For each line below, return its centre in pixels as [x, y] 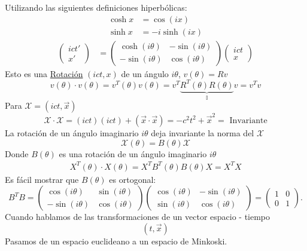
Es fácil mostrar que [42, 179]
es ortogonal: [133, 179]
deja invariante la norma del [203, 132]
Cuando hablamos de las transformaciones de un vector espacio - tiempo [138, 217]
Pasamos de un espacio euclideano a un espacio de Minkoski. [116, 241]
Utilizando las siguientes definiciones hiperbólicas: [96, 7]
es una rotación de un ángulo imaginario [133, 153]
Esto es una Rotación [44, 73]
